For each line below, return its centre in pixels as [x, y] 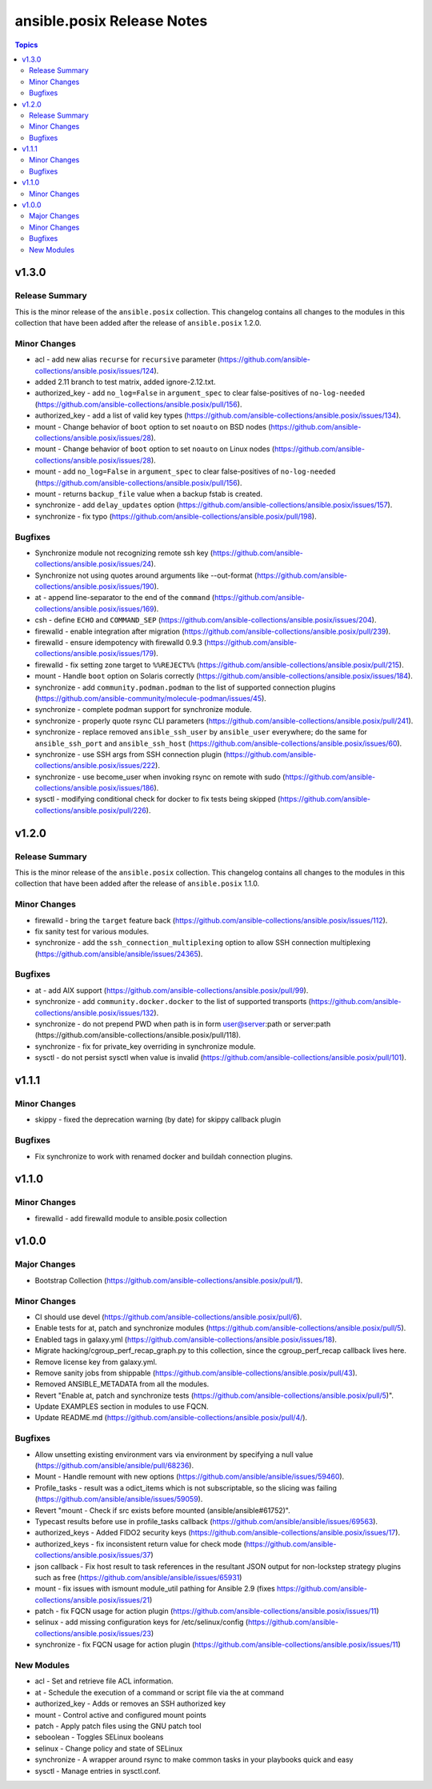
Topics [26, 45]
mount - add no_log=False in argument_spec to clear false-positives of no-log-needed [185, 471]
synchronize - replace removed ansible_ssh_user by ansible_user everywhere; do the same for [201, 732]
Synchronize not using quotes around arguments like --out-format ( [146, 575]
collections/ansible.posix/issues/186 [94, 788]
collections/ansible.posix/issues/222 [95, 766]
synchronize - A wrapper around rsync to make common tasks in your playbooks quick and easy [194, 1759]
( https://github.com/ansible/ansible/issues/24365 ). [119, 954]
